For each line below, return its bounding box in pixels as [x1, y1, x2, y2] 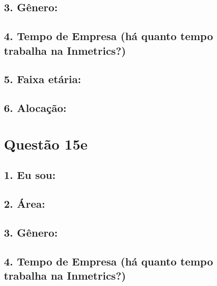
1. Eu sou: [4, 167, 56, 182]
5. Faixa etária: [4, 71, 81, 87]
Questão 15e [4, 133, 88, 154]
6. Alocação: [4, 100, 67, 115]
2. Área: [4, 196, 45, 211]
